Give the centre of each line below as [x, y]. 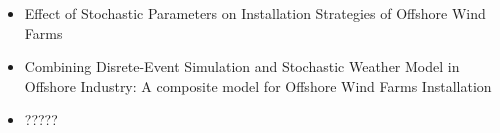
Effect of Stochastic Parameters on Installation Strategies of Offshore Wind [255, 13]
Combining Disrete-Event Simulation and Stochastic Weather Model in [242, 66]
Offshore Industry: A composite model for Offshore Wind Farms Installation [258, 85]
